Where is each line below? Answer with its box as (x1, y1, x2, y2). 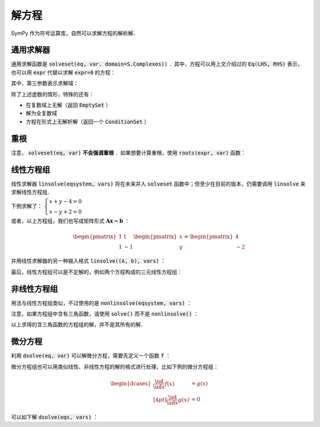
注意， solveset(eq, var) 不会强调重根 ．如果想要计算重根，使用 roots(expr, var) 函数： (11, 149, 246, 156)
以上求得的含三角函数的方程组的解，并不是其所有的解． (11, 321, 146, 328)
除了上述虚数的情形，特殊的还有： (11, 91, 94, 98)
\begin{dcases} (110, 380, 151, 387)
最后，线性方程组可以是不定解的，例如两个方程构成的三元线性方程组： (11, 268, 183, 275)
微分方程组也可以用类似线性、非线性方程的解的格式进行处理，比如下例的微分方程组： (11, 363, 219, 370)
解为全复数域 (25, 110, 57, 117)
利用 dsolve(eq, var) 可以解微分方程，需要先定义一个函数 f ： (11, 352, 171, 359)
